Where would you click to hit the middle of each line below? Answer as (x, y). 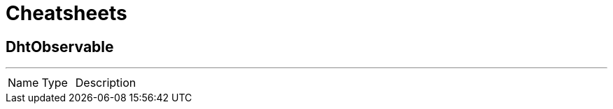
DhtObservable (60, 47)
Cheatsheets (66, 13)
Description (106, 83)
